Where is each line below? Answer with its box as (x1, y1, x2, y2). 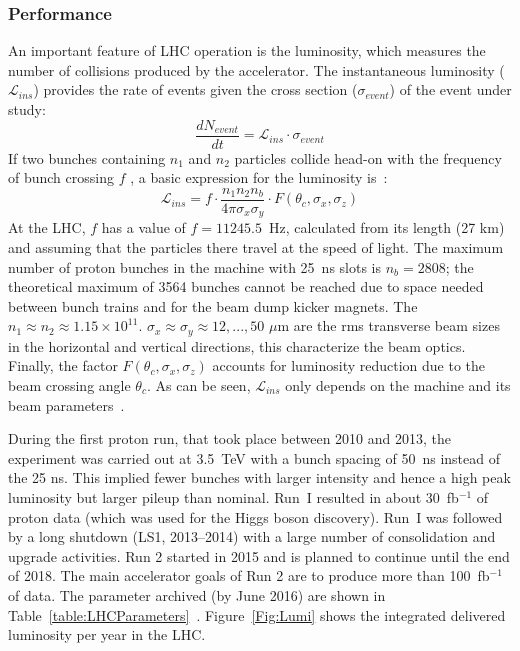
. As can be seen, (146, 374, 251, 395)
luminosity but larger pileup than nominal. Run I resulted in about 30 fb (8, 486, 459, 507)
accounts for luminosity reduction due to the (212, 355, 486, 376)
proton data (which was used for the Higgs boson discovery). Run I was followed (8, 506, 503, 527)
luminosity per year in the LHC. (8, 624, 206, 645)
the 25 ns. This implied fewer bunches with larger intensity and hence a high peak (8, 467, 511, 488)
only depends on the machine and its (285, 374, 511, 395)
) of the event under (389, 79, 512, 100)
